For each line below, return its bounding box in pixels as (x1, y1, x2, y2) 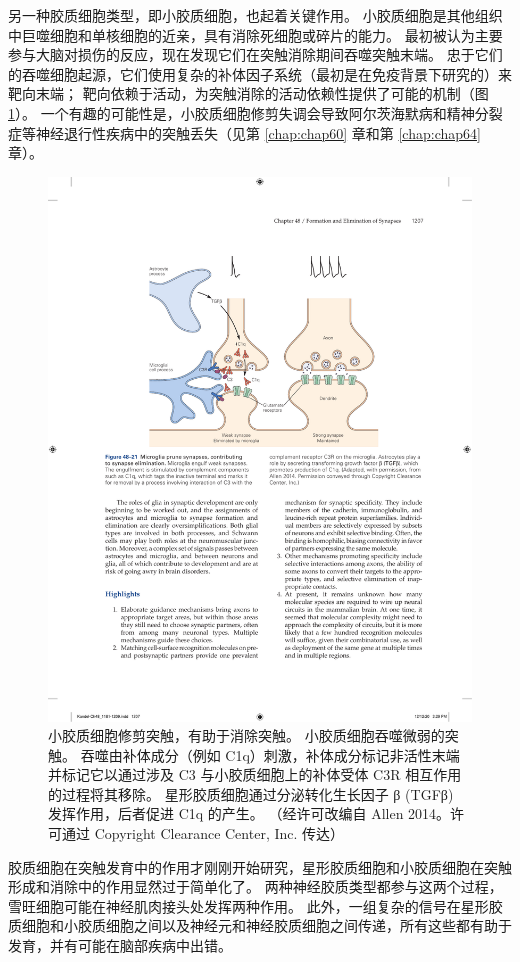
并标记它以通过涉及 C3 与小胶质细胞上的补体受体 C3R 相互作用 (48, 764, 462, 785)
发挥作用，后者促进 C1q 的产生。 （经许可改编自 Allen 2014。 (48, 803, 451, 824)
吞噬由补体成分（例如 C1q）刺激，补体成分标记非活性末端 (80, 744, 460, 765)
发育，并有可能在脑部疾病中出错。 (8, 935, 232, 956)
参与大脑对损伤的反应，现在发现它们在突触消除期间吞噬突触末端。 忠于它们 (8, 44, 503, 65)
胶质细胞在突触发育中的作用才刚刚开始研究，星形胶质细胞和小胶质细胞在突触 (8, 856, 512, 877)
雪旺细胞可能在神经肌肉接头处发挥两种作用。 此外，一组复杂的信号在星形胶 (8, 895, 503, 916)
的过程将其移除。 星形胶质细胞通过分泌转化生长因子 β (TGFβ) (48, 783, 454, 804)
